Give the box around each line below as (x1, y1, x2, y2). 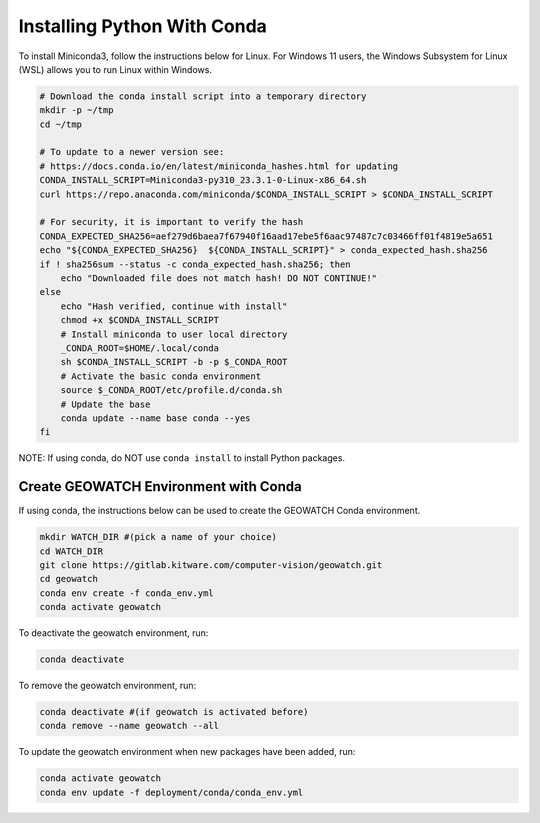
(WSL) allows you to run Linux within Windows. (18, 63, 212, 75)
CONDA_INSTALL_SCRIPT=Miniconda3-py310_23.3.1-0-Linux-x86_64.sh (39, 175, 367, 186)
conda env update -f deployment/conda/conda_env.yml (39, 786, 304, 798)
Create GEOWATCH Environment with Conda (18, 478, 302, 495)
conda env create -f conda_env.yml (39, 587, 214, 599)
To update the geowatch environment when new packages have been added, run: (18, 746, 356, 758)
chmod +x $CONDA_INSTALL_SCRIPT (60, 315, 220, 326)
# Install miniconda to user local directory (60, 328, 288, 340)
